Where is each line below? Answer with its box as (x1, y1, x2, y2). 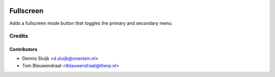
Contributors (9, 46, 38, 52)
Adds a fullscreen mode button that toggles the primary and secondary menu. (9, 20, 173, 26)
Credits (9, 33, 28, 40)
